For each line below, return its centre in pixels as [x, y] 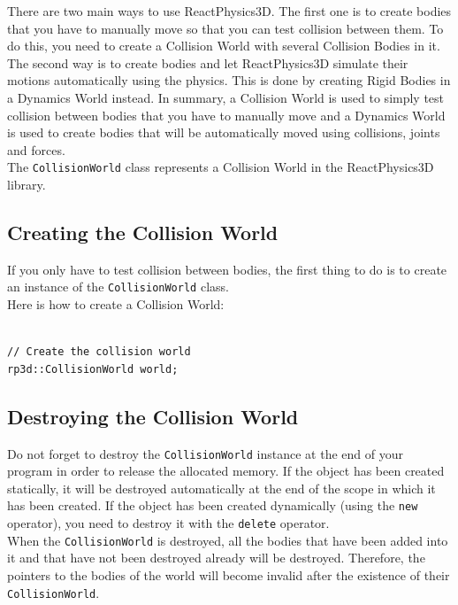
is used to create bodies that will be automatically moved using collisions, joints [224, 132]
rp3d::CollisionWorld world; [93, 369]
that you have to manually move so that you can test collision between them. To [225, 28]
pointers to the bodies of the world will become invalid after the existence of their [229, 575]
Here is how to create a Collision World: [116, 304]
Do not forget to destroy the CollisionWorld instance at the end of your [205, 453]
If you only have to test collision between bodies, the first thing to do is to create [227, 269]
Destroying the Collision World [153, 416]
